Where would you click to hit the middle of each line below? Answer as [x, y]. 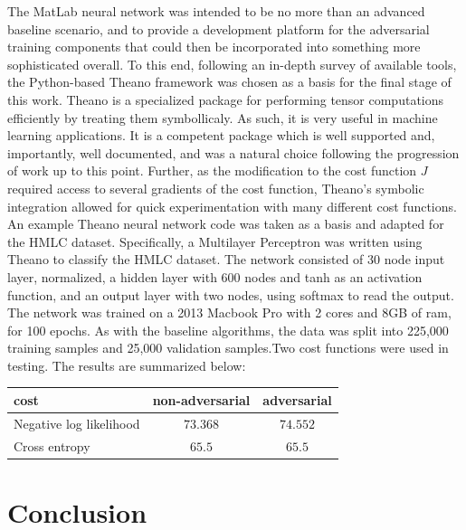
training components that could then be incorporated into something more [214, 47]
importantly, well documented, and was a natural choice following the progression [233, 152]
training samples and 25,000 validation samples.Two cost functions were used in [228, 348]
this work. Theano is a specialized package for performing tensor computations [226, 99]
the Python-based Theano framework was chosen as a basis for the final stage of [229, 82]
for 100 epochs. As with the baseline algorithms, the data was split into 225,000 [228, 330]
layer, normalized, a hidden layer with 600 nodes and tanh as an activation [215, 276]
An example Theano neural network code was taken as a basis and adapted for [226, 224]
